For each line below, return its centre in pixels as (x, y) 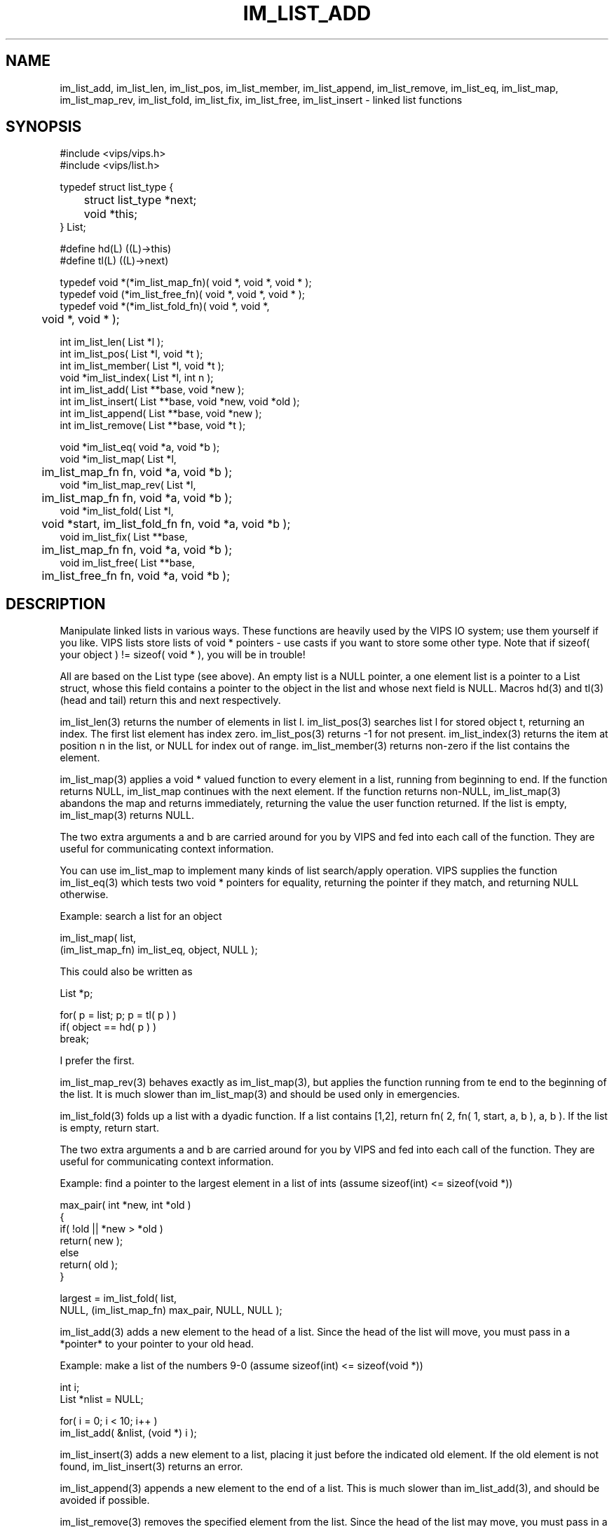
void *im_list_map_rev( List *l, (128, 485)
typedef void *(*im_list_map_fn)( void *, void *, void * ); (186, 283)
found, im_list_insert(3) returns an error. (151, 1467)
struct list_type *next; (140, 200)
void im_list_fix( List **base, (124, 537)
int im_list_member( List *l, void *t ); (142, 366)
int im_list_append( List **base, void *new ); (161, 414)
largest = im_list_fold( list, (118, 1298)
